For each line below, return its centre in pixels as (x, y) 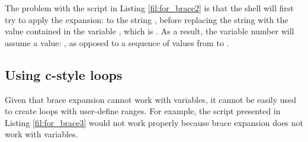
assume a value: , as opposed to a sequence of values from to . (117, 42)
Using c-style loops (64, 74)
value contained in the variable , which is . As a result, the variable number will (150, 31)
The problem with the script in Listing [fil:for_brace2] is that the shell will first (149, 8)
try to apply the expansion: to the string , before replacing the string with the (147, 19)
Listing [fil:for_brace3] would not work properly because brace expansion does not (154, 122)
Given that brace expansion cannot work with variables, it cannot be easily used (151, 99)
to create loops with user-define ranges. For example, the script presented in (143, 111)
